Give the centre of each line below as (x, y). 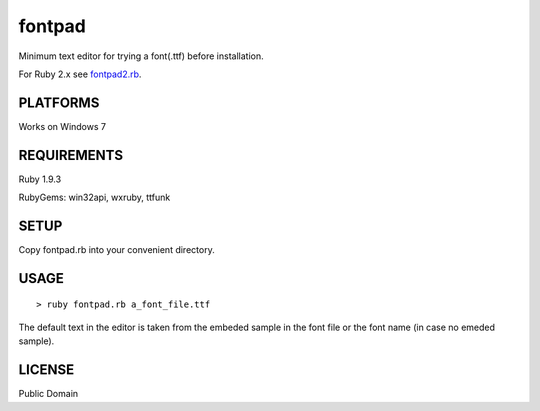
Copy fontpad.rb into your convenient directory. (116, 250)
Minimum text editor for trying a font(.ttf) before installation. (141, 56)
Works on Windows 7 (62, 126)
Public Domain (48, 394)
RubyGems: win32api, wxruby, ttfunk (94, 197)
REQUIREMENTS (71, 155)
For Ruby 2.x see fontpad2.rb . (80, 74)
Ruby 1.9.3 (40, 179)
